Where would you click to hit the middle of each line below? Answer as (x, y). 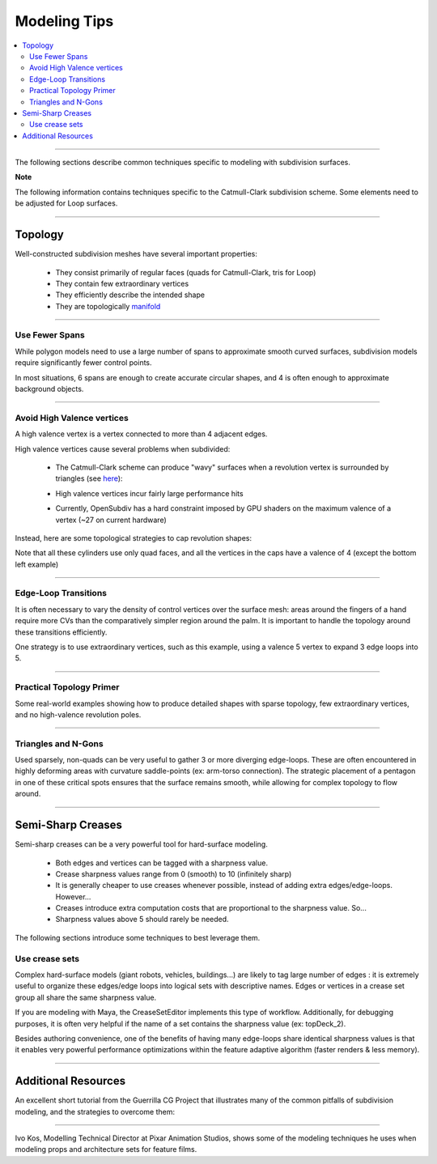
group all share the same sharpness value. (86, 997)
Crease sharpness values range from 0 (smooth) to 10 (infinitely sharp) (174, 873)
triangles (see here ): (89, 478)
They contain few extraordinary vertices (122, 283)
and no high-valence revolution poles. (78, 714)
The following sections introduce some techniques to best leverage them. (138, 937)
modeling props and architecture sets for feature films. (106, 1149)
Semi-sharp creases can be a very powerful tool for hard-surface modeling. (142, 844)
